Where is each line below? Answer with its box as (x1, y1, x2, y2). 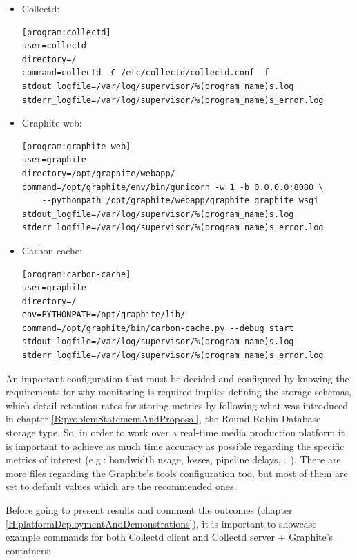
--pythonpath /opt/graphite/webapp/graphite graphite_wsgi (41, 196, 319, 206)
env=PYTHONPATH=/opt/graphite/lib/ (21, 310, 186, 320)
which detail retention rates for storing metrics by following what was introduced (6, 398, 348, 412)
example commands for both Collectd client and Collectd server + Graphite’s (6, 530, 334, 544)
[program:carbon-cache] (21, 269, 131, 279)
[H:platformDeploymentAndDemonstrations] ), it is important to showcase (6, 516, 317, 530)
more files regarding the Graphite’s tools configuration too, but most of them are (6, 465, 348, 480)
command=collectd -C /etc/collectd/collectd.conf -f (21, 68, 269, 78)
